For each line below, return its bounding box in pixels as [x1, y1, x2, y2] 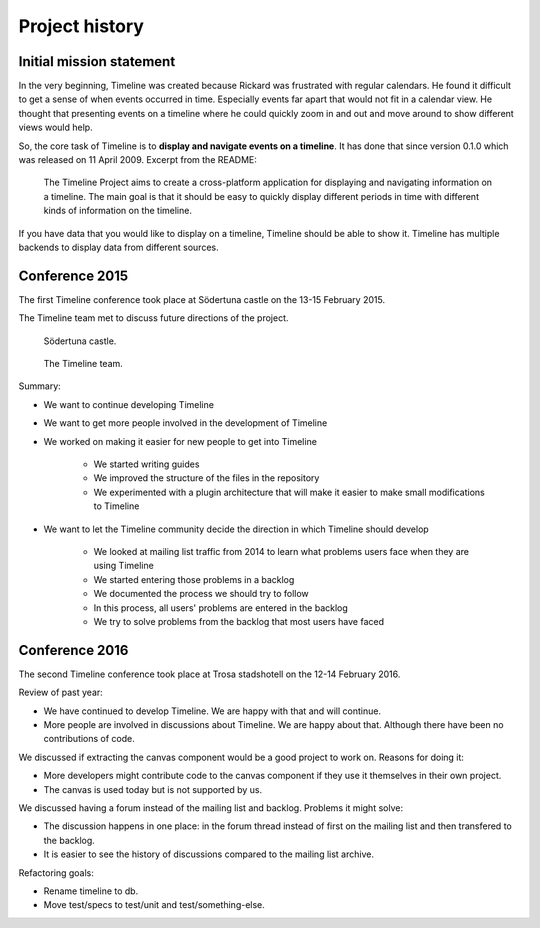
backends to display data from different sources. [18, 241, 219, 253]
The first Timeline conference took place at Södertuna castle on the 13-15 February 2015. [18, 293, 385, 305]
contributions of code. [43, 733, 135, 745]
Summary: [18, 380, 62, 392]
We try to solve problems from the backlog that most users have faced [93, 615, 385, 627]
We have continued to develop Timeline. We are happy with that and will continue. [43, 705, 382, 717]
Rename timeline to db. [43, 885, 139, 897]
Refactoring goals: [18, 866, 95, 879]
